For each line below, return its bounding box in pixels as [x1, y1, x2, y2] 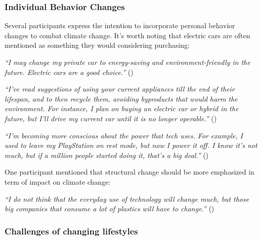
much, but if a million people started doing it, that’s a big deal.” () [5, 149, 209, 160]
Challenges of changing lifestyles [5, 224, 138, 237]
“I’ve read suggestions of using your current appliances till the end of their [5, 84, 235, 94]
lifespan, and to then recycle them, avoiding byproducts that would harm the [5, 93, 238, 104]
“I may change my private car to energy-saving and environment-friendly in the [5, 57, 250, 67]
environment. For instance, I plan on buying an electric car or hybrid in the [5, 103, 239, 114]
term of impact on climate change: [5, 176, 111, 187]
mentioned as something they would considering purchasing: [5, 40, 190, 50]
